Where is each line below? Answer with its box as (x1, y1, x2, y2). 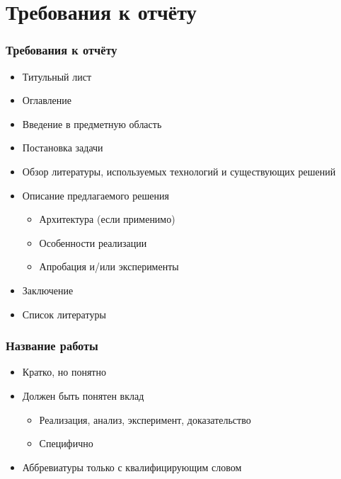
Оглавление (22, 93, 71, 108)
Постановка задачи (22, 140, 103, 155)
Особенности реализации (39, 235, 147, 250)
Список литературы (22, 306, 106, 321)
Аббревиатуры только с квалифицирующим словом (22, 459, 242, 474)
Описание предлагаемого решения (22, 187, 169, 202)
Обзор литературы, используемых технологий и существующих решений (22, 163, 336, 178)
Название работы (6, 337, 98, 354)
